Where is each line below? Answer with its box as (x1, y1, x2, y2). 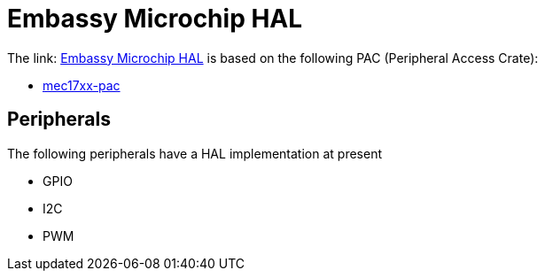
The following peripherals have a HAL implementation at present (7, 145, 383, 161)
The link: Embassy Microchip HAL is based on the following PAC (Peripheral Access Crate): (7, 50, 539, 66)
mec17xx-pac (43, 77, 121, 93)
